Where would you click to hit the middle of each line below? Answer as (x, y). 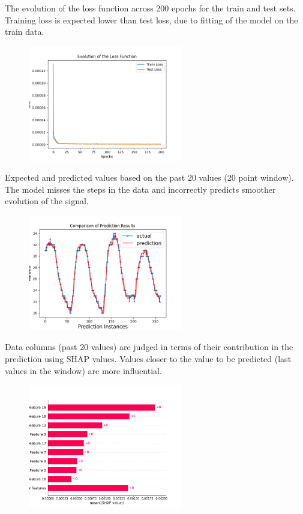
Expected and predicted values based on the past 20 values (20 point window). (149, 177)
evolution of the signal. (47, 201)
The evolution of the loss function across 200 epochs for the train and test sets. (150, 8)
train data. (25, 32)
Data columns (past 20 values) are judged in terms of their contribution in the (149, 347)
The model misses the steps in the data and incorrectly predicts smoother (140, 189)
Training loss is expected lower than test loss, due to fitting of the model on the (151, 20)
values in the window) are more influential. (83, 370)
